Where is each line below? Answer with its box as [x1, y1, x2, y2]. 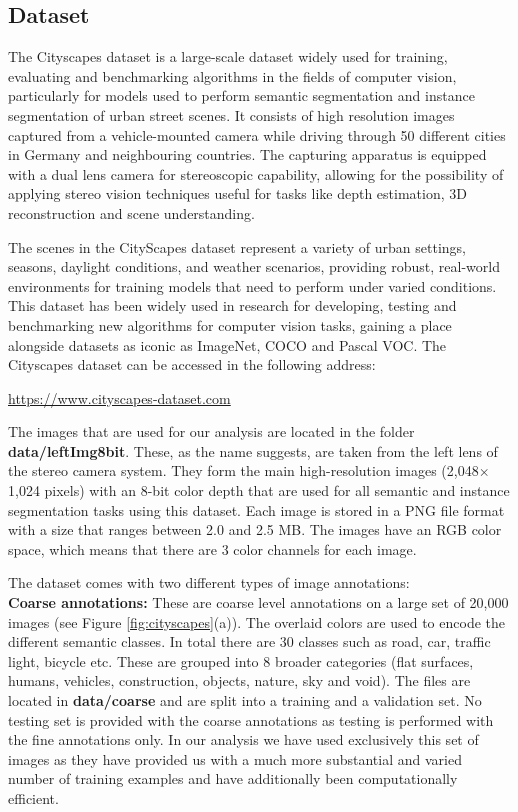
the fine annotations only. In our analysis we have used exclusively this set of [8, 729, 479, 750]
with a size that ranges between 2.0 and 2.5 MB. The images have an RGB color [8, 519, 502, 540]
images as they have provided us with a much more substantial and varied [8, 748, 462, 769]
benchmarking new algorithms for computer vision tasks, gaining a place [8, 314, 452, 335]
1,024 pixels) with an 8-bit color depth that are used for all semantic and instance [8, 480, 510, 501]
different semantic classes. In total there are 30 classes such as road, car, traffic [8, 631, 491, 652]
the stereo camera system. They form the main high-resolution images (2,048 [8, 460, 479, 481]
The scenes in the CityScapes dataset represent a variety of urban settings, [8, 236, 466, 257]
